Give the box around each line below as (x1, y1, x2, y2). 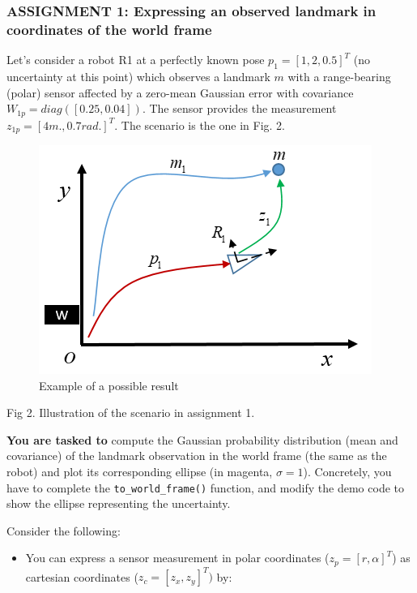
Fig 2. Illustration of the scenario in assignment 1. (6, 404, 255, 421)
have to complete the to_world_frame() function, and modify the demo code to (6, 479, 404, 496)
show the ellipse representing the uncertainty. (6, 495, 231, 512)
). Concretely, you (303, 463, 392, 479)
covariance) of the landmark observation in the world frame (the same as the (6, 447, 387, 464)
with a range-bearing (287, 67, 391, 84)
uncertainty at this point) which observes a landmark (6, 67, 270, 84)
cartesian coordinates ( (25, 568, 138, 585)
